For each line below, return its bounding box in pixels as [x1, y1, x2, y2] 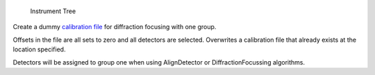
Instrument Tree [30, 7, 76, 15]
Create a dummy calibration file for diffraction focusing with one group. [12, 23, 217, 31]
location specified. [12, 45, 66, 53]
